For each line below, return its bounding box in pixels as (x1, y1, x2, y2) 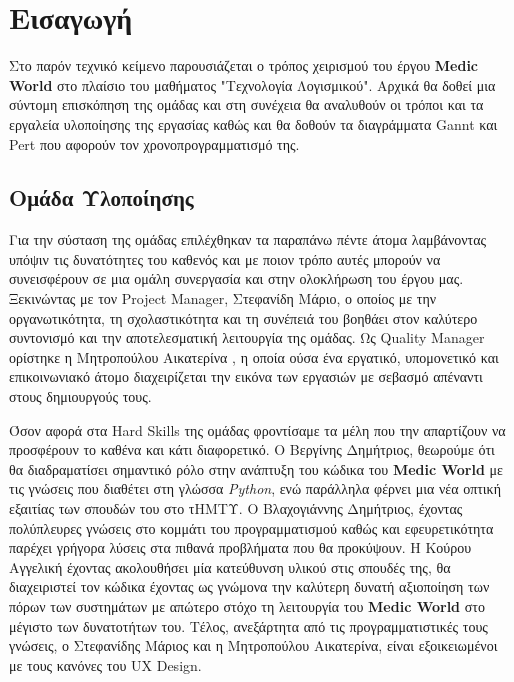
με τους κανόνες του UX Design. (9, 654, 202, 675)
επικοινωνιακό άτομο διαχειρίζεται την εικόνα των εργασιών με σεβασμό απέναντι (9, 366, 483, 387)
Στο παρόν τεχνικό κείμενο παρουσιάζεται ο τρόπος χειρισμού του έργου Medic (9, 55, 479, 76)
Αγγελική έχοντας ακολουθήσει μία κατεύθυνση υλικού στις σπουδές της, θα (9, 556, 451, 577)
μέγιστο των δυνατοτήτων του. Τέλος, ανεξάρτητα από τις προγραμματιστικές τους (9, 615, 488, 636)
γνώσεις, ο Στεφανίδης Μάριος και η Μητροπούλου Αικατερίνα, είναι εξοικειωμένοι (9, 635, 498, 656)
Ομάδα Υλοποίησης (9, 182, 194, 213)
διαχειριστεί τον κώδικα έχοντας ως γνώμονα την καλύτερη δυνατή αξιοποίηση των (9, 576, 490, 597)
